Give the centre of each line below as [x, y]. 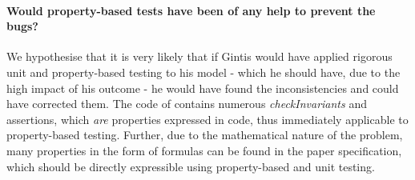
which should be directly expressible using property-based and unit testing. [191, 166]
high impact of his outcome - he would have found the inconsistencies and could [203, 88]
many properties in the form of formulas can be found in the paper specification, [204, 150]
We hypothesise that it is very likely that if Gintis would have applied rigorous [199, 56]
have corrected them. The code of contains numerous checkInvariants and [187, 104]
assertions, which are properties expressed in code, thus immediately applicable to [207, 119]
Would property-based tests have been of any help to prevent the [191, 10]
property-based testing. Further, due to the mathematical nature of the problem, [205, 135]
